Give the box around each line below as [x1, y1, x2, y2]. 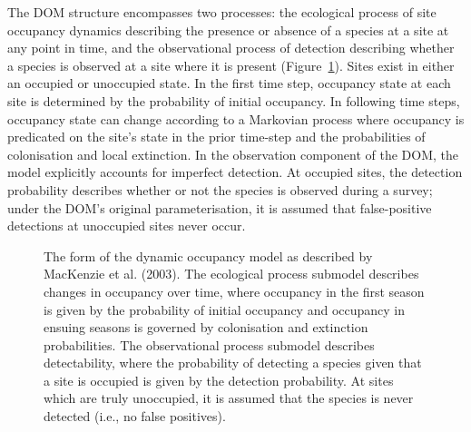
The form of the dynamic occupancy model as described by [44, 246, 373, 265]
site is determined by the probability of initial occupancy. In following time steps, [7, 91, 460, 110]
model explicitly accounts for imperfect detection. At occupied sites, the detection [7, 162, 463, 182]
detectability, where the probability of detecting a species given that [44, 353, 422, 372]
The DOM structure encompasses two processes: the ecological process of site [7, 3, 437, 21]
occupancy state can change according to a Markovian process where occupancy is [7, 109, 465, 128]
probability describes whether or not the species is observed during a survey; [7, 180, 433, 199]
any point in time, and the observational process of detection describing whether [7, 38, 455, 57]
